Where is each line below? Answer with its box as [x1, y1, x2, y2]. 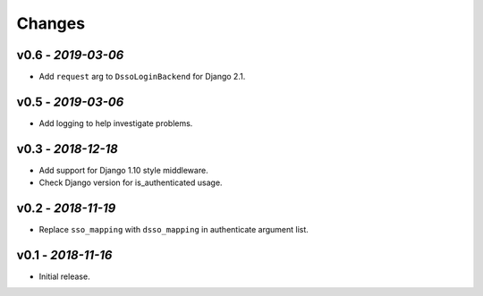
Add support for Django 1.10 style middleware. [38, 165, 209, 175]
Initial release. [38, 271, 90, 282]
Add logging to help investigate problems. [38, 117, 193, 129]
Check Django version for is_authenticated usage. [38, 177, 223, 188]
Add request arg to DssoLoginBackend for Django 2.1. [38, 72, 246, 82]
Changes [16, 13, 85, 33]
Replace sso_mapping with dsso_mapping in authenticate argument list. [38, 224, 309, 235]
